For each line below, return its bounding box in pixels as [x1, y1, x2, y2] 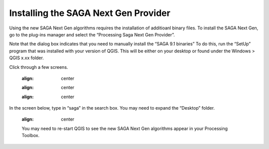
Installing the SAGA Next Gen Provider [9, 7, 170, 18]
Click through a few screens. [9, 64, 68, 70]
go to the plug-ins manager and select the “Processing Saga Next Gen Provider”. [9, 31, 175, 37]
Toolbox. [21, 133, 40, 139]
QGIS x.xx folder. [9, 55, 44, 61]
